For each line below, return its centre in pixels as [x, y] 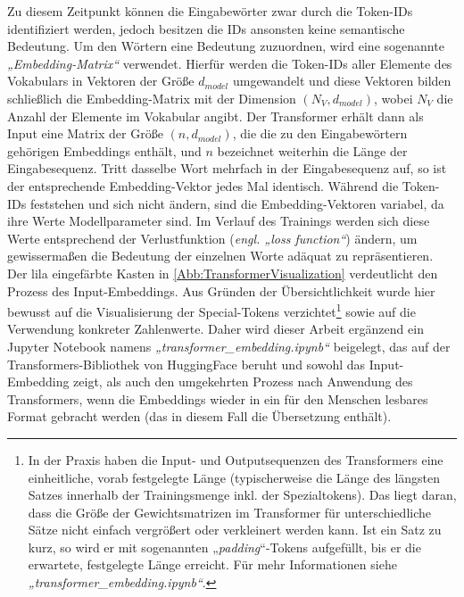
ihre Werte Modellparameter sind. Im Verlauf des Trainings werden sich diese [219, 221]
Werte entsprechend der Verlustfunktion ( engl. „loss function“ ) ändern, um [212, 238]
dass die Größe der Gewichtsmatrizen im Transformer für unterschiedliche [230, 512]
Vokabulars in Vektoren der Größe [101, 81]
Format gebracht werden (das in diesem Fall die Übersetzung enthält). [199, 416]
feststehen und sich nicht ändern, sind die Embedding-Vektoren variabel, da [237, 203]
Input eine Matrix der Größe [85, 133]
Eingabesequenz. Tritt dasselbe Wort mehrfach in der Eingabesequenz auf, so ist [227, 168]
